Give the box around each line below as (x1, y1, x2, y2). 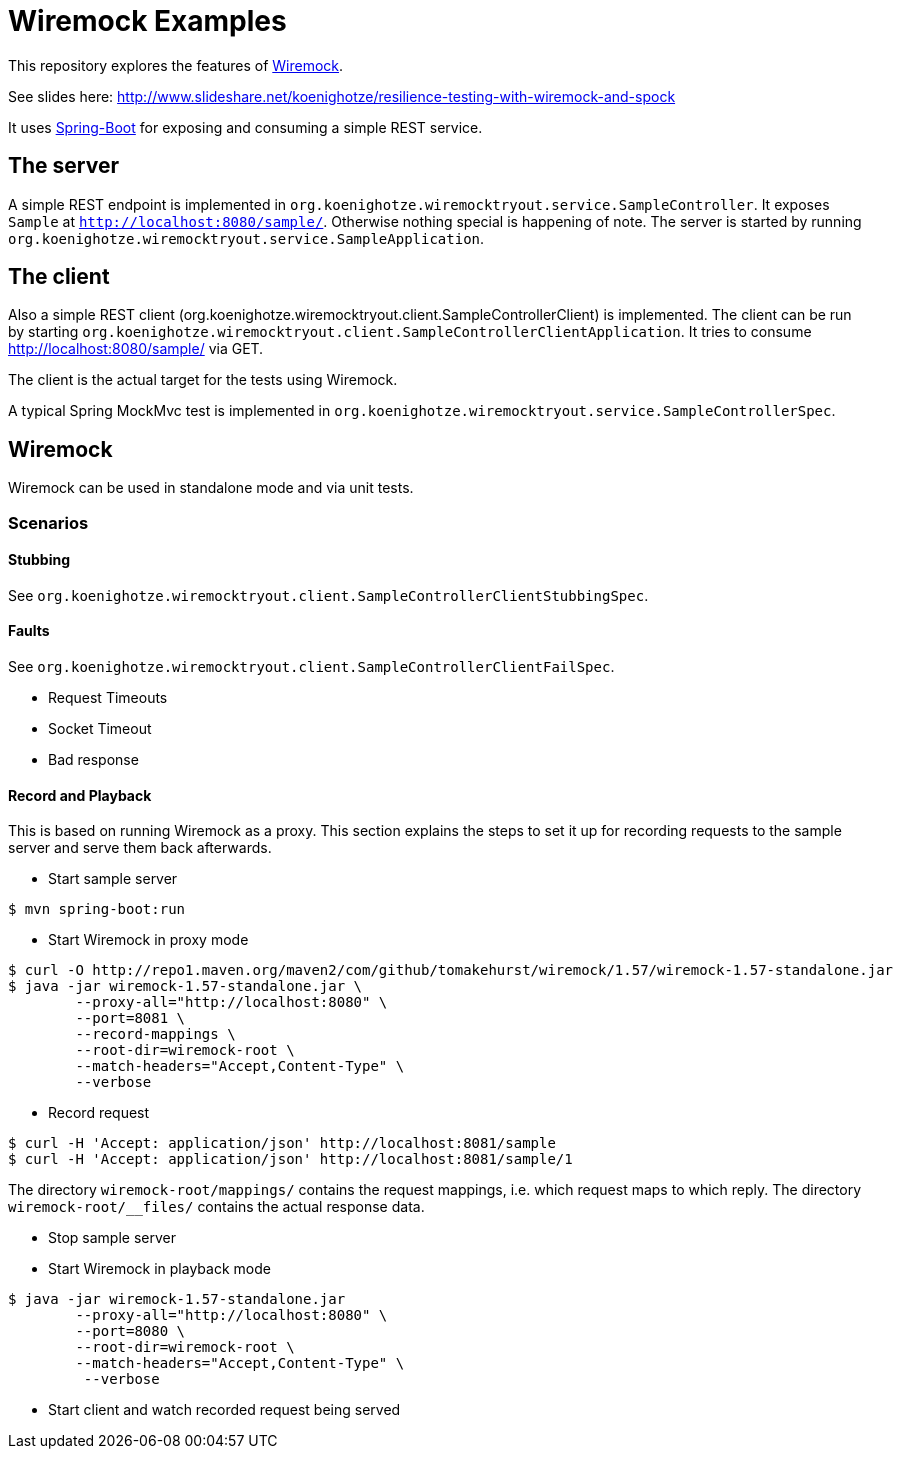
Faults (8, 622, 50, 640)
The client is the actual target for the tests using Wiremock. (8, 371, 398, 389)
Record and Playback (8, 786, 152, 804)
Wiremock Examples (8, 4, 287, 38)
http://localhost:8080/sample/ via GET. (8, 340, 264, 358)
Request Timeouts (48, 689, 168, 707)
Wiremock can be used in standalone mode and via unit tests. (8, 479, 414, 497)
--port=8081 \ (75, 1010, 186, 1027)
